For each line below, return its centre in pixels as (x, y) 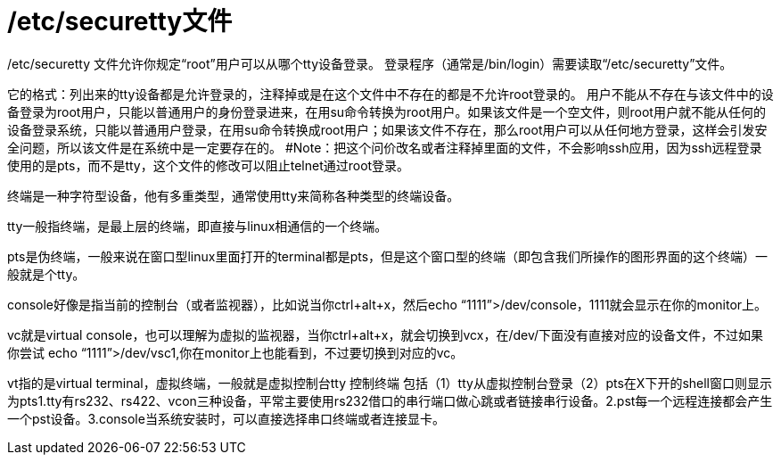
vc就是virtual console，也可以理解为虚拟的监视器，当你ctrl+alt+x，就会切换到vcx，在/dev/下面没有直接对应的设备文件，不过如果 (386, 334)
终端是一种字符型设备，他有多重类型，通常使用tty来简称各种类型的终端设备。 (234, 195)
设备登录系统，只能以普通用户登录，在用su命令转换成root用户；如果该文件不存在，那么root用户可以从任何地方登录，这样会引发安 (387, 129)
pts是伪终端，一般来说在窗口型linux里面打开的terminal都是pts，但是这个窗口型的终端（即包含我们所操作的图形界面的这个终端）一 (388, 256)
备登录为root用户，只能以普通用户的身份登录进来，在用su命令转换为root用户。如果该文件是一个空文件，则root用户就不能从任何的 (386, 111)
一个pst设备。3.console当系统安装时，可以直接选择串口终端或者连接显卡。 (226, 418)
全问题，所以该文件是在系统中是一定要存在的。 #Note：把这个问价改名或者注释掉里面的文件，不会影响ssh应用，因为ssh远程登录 (385, 147)
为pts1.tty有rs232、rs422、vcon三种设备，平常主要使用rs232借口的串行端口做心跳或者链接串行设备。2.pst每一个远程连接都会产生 (390, 400)
